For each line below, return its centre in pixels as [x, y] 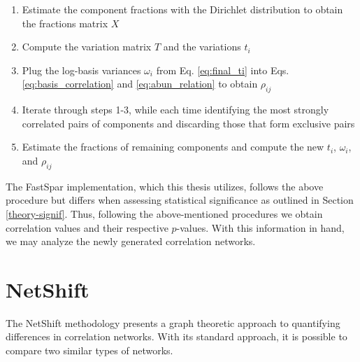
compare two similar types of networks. [89, 350]
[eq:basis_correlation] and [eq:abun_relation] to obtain [140, 84]
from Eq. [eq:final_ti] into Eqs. [223, 70]
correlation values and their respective [87, 227]
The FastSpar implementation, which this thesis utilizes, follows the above [165, 186]
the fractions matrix [65, 23]
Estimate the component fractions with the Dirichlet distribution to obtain [182, 9]
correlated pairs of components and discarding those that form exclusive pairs [188, 123]
